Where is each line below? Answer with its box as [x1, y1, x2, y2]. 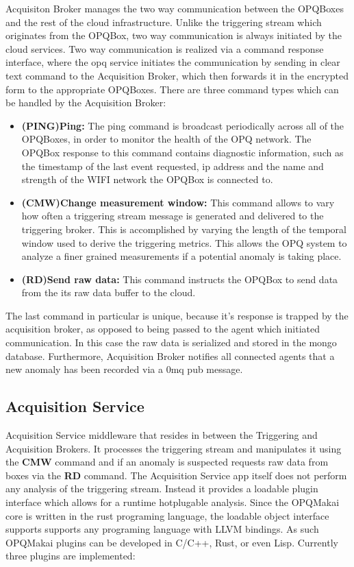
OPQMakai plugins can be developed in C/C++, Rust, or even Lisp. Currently [5, 535, 338, 549]
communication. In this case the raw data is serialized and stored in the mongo [5, 335, 337, 350]
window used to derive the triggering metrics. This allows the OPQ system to [21, 235, 347, 250]
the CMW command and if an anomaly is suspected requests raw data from [5, 455, 329, 469]
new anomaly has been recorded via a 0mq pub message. [5, 362, 243, 376]
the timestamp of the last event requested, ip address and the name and [21, 158, 324, 173]
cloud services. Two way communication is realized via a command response [5, 41, 324, 56]
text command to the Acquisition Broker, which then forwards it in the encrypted [5, 68, 349, 82]
